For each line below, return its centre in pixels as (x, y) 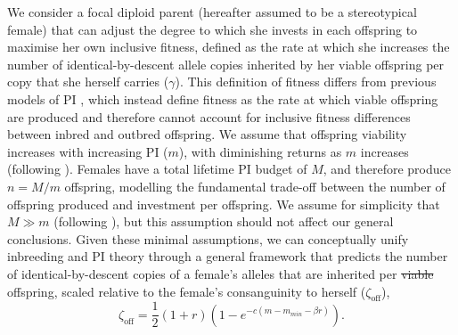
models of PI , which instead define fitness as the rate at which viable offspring (223, 98)
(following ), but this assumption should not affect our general (224, 221)
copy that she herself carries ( (88, 82)
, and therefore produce (387, 169)
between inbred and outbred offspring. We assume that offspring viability (207, 134)
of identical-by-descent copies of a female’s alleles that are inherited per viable (221, 273)
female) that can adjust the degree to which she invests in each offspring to (213, 29)
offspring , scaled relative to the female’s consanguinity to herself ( (187, 291)
